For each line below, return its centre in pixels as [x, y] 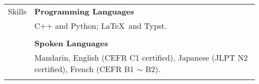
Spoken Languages [71, 43]
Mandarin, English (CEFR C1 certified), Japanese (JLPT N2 [141, 57]
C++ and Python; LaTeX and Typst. [101, 26]
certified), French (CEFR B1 [84, 69]
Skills [17, 11]
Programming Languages [84, 11]
